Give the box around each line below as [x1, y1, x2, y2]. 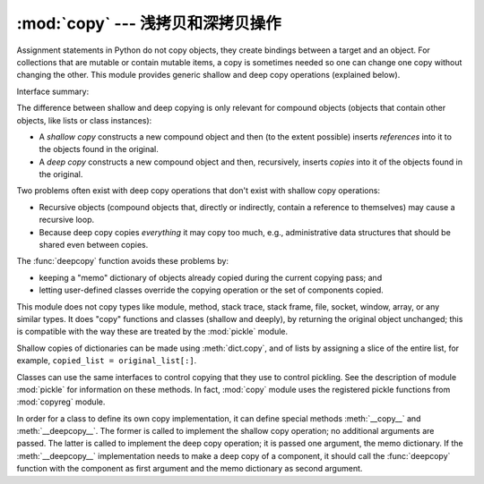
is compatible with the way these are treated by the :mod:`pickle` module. [16, 327, 289, 337]
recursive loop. [39, 215, 95, 225]
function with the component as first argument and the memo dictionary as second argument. [16, 463, 363, 474]
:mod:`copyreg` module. [16, 396, 106, 407]
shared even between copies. [39, 240, 149, 250]
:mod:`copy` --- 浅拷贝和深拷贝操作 [16, 13, 281, 33]
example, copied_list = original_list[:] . [16, 355, 197, 366]
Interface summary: [16, 86, 90, 97]
